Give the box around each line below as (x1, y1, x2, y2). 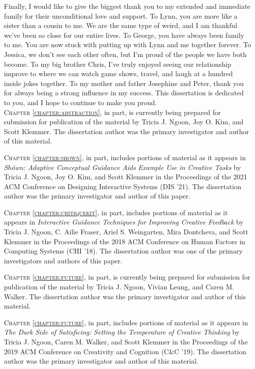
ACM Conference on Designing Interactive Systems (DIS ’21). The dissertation (4, 181, 242, 191)
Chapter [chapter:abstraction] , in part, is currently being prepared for (4, 107, 221, 117)
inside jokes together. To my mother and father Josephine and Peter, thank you (4, 78, 244, 88)
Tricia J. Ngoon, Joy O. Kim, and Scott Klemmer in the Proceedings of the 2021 (4, 171, 248, 182)
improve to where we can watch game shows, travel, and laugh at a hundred (4, 68, 233, 79)
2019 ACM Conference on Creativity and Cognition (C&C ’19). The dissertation (4, 346, 246, 356)
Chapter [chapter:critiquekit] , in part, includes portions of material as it (4, 207, 228, 217)
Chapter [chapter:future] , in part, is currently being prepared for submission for (4, 272, 251, 282)
